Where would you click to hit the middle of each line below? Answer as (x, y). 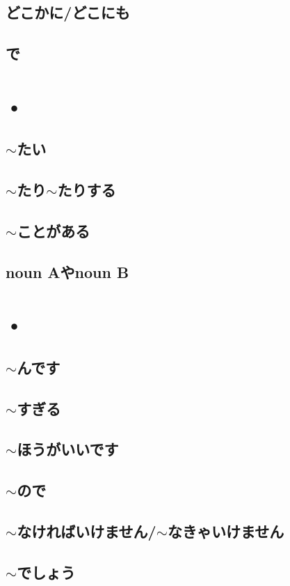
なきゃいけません (226, 531)
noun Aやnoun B (67, 271)
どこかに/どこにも (68, 12)
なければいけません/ (87, 531)
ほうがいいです (68, 449)
